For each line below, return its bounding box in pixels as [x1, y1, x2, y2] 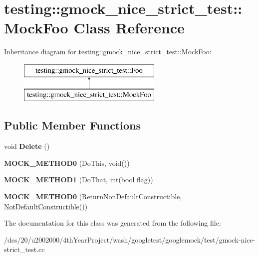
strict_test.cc [4, 244, 45, 255]
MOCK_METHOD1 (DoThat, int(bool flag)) [4, 174, 153, 185]
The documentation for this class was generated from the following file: [4, 218, 221, 228]
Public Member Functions [4, 118, 141, 133]
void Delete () [4, 141, 50, 151]
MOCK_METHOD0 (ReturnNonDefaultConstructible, [4, 191, 182, 202]
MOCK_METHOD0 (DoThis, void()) [4, 157, 130, 168]
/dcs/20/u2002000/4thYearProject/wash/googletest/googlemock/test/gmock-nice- [4, 234, 256, 245]
